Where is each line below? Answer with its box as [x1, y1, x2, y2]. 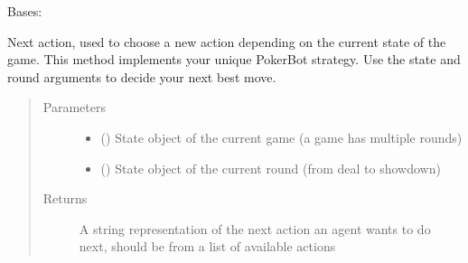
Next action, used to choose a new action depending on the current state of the [7, 32, 446, 51]
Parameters [42, 98, 106, 117]
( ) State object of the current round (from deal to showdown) [100, 158, 441, 177]
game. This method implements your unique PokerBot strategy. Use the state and [7, 50, 461, 69]
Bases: [7, 2, 42, 20]
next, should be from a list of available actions [79, 237, 336, 256]
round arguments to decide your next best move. [7, 67, 276, 86]
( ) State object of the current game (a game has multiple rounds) [100, 127, 463, 146]
